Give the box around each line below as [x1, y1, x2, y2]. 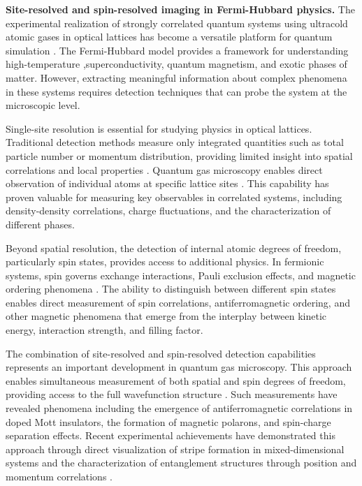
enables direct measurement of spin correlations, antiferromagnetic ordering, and [6, 295, 350, 309]
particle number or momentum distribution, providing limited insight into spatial [6, 148, 353, 163]
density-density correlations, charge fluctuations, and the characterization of [6, 203, 331, 218]
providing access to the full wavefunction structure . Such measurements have [6, 387, 338, 402]
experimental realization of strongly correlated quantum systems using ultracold [6, 15, 348, 30]
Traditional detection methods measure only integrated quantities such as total [6, 135, 344, 149]
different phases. [6, 216, 75, 231]
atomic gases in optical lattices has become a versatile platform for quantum [6, 29, 333, 44]
